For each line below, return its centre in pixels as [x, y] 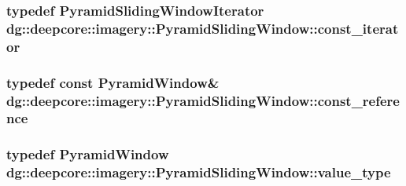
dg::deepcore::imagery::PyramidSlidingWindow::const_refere [203, 100]
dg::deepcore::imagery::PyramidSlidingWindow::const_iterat [203, 28]
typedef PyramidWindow [88, 154]
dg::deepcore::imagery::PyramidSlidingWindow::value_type [199, 172]
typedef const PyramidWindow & [113, 82]
